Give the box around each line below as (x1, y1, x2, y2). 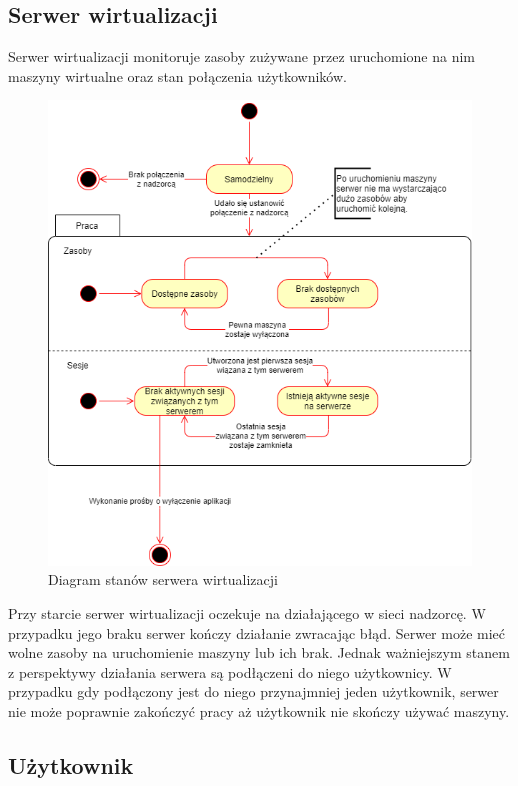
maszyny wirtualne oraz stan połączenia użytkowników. (8, 65, 347, 86)
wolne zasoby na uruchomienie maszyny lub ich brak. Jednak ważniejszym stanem (8, 642, 510, 663)
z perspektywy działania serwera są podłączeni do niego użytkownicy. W (8, 661, 452, 682)
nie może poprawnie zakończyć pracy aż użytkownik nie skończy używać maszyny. (8, 701, 510, 722)
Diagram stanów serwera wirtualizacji (48, 569, 278, 590)
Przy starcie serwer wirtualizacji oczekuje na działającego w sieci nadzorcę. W (8, 603, 486, 624)
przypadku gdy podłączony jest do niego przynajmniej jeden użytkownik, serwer (8, 681, 499, 702)
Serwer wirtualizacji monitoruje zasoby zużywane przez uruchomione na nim (8, 46, 475, 67)
